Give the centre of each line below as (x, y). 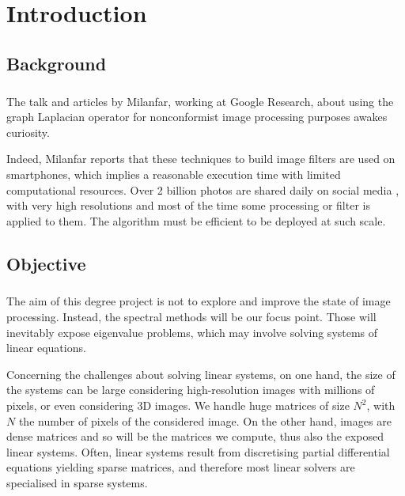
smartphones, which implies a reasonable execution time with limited (174, 174)
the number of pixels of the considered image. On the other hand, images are (205, 420)
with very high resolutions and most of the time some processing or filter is (188, 205)
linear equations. (46, 348)
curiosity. (28, 132)
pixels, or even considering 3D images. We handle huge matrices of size (178, 405)
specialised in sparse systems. (77, 482)
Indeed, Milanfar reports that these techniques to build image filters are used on (201, 159)
